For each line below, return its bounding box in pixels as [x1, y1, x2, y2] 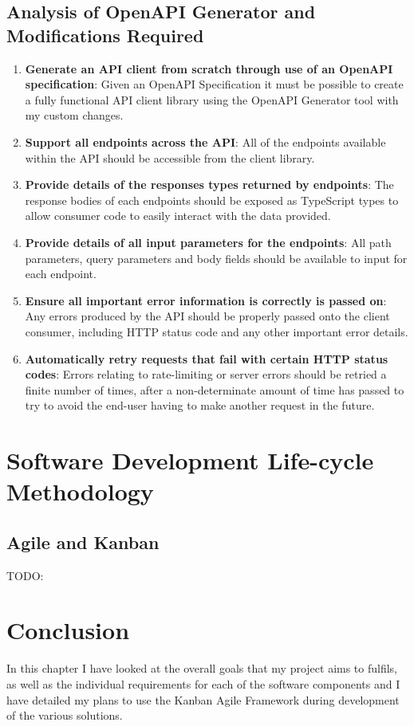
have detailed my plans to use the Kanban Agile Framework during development [6, 691, 400, 708]
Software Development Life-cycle [6, 444, 374, 477]
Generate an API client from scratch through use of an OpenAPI [25, 60, 393, 77]
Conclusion [6, 614, 130, 646]
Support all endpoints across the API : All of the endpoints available [25, 133, 386, 150]
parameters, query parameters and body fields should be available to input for [25, 249, 408, 266]
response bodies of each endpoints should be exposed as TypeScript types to [25, 191, 399, 208]
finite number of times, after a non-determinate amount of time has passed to [25, 381, 404, 398]
